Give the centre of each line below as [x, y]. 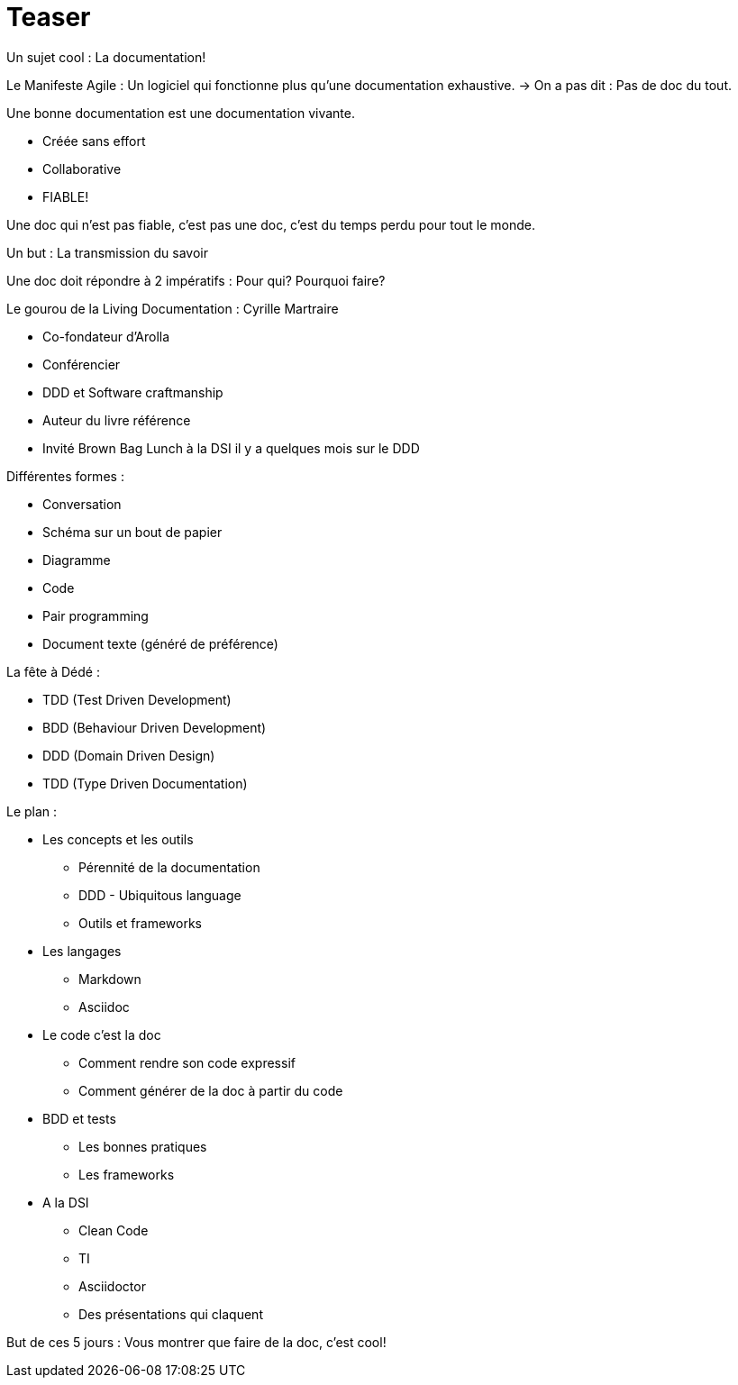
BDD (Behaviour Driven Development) [155, 727]
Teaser [49, 17]
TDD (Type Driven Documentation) [145, 783]
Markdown [110, 979]
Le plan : [32, 811]
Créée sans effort [94, 141]
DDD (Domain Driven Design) [129, 755]
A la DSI [66, 1202]
